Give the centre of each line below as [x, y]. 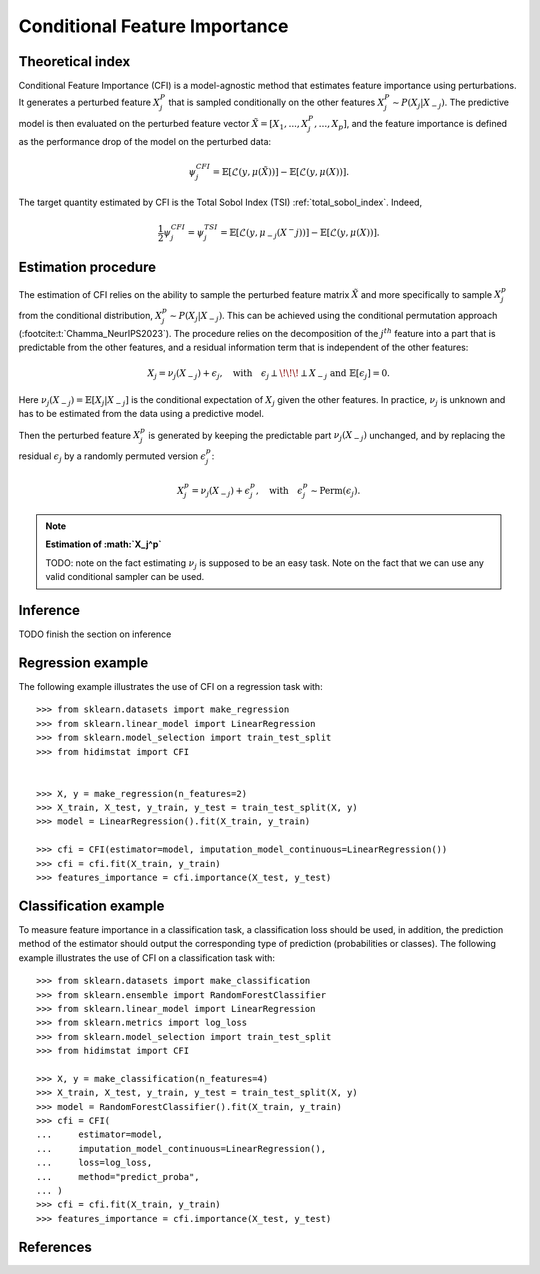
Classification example [91, 905]
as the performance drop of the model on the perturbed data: [145, 141]
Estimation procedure [87, 267]
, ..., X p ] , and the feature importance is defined [410, 124]
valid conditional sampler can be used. [125, 577]
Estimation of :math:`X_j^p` [103, 544]
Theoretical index [74, 61]
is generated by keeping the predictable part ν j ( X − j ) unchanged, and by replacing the [327, 436]
